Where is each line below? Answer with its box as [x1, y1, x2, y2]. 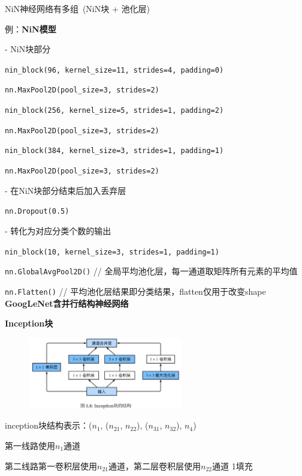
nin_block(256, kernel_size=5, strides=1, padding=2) [5, 106, 224, 115]
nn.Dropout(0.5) [5, 207, 70, 216]
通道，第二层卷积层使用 [108, 459, 201, 472]
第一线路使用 [5, 439, 55, 451]
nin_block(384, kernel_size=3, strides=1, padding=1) [5, 146, 224, 155]
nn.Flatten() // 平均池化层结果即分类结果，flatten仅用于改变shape [5, 285, 266, 297]
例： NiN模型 [5, 22, 56, 35]
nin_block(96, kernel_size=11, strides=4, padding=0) [5, 65, 224, 74]
